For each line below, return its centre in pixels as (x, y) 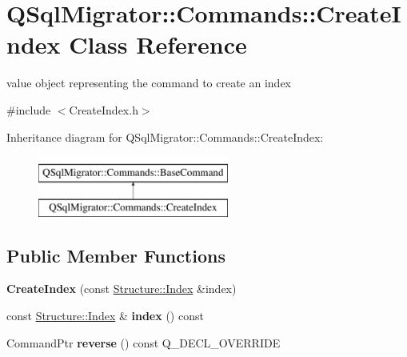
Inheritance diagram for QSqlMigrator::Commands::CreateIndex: (165, 136)
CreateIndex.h (104, 109)
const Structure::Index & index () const (105, 316)
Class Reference (158, 44)
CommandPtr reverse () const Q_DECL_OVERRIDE (144, 342)
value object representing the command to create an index (149, 83)
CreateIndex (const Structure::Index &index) (122, 289)
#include (29, 109)
